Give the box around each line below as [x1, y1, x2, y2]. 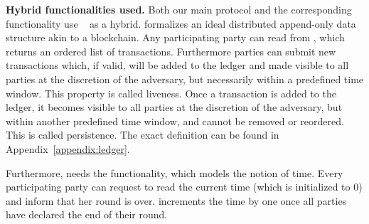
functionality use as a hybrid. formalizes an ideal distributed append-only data [6, 16, 356, 31]
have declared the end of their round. [6, 207, 168, 222]
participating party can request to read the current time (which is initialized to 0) [6, 179, 363, 194]
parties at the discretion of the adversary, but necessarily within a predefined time [6, 71, 364, 86]
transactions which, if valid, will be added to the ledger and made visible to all [6, 58, 349, 73]
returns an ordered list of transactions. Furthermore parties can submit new [6, 43, 336, 58]
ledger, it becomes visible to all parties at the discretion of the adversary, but [6, 100, 343, 114]
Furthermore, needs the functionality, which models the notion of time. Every [6, 165, 343, 180]
